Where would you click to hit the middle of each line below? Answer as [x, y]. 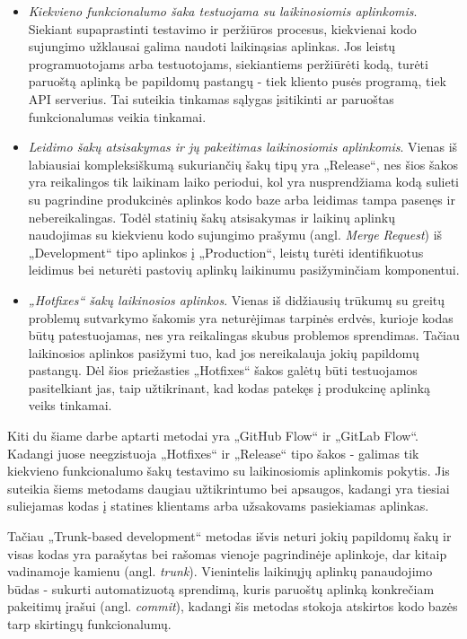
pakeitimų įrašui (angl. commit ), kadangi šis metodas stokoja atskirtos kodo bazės [233, 606]
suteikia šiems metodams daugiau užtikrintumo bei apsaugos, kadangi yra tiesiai [229, 488]
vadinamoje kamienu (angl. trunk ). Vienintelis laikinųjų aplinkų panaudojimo [220, 571]
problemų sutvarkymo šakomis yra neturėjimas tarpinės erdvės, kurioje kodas [241, 317]
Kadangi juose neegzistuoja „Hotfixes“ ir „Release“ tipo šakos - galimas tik [213, 453]
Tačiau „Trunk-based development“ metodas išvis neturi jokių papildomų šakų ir [229, 536]
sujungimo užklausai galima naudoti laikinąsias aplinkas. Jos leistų [212, 46]
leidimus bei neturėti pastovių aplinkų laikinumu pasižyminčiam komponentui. [244, 270]
